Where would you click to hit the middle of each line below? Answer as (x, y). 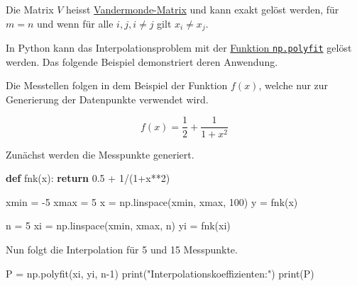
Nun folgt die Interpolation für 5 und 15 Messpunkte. (122, 249)
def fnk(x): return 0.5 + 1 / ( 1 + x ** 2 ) (88, 178)
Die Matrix (30, 9)
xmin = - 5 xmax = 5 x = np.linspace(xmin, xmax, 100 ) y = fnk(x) (152, 201)
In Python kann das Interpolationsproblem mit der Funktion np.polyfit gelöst (179, 48)
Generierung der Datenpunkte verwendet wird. (107, 99)
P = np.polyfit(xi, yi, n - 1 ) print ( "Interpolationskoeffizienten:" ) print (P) (160, 273)
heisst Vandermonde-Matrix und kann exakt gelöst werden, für (203, 9)
